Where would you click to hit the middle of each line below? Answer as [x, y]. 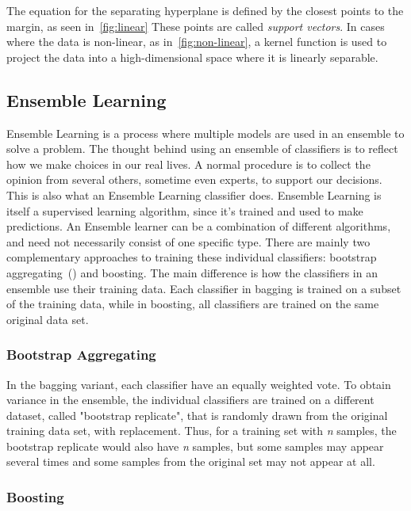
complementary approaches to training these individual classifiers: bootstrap [192, 257]
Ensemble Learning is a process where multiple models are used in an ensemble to [205, 133]
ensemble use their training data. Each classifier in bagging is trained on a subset [204, 288]
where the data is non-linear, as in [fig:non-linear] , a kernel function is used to [197, 42]
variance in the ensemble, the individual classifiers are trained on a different [190, 400]
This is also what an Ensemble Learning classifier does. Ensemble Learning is [194, 194]
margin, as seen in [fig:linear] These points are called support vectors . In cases [196, 26]
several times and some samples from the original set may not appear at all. [191, 461]
